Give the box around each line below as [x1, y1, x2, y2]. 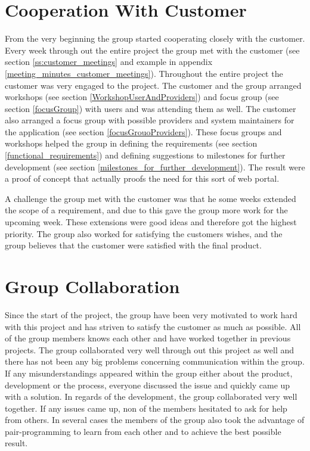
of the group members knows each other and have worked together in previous [5, 332, 291, 344]
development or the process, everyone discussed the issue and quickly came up [5, 378, 290, 391]
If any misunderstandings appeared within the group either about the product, [5, 366, 293, 379]
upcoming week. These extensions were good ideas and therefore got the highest [5, 216, 297, 228]
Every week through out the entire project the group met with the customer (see [5, 43, 300, 56]
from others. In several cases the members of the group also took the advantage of [5, 413, 305, 426]
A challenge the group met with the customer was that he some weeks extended [5, 192, 296, 204]
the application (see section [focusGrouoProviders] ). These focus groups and [5, 125, 282, 138]
